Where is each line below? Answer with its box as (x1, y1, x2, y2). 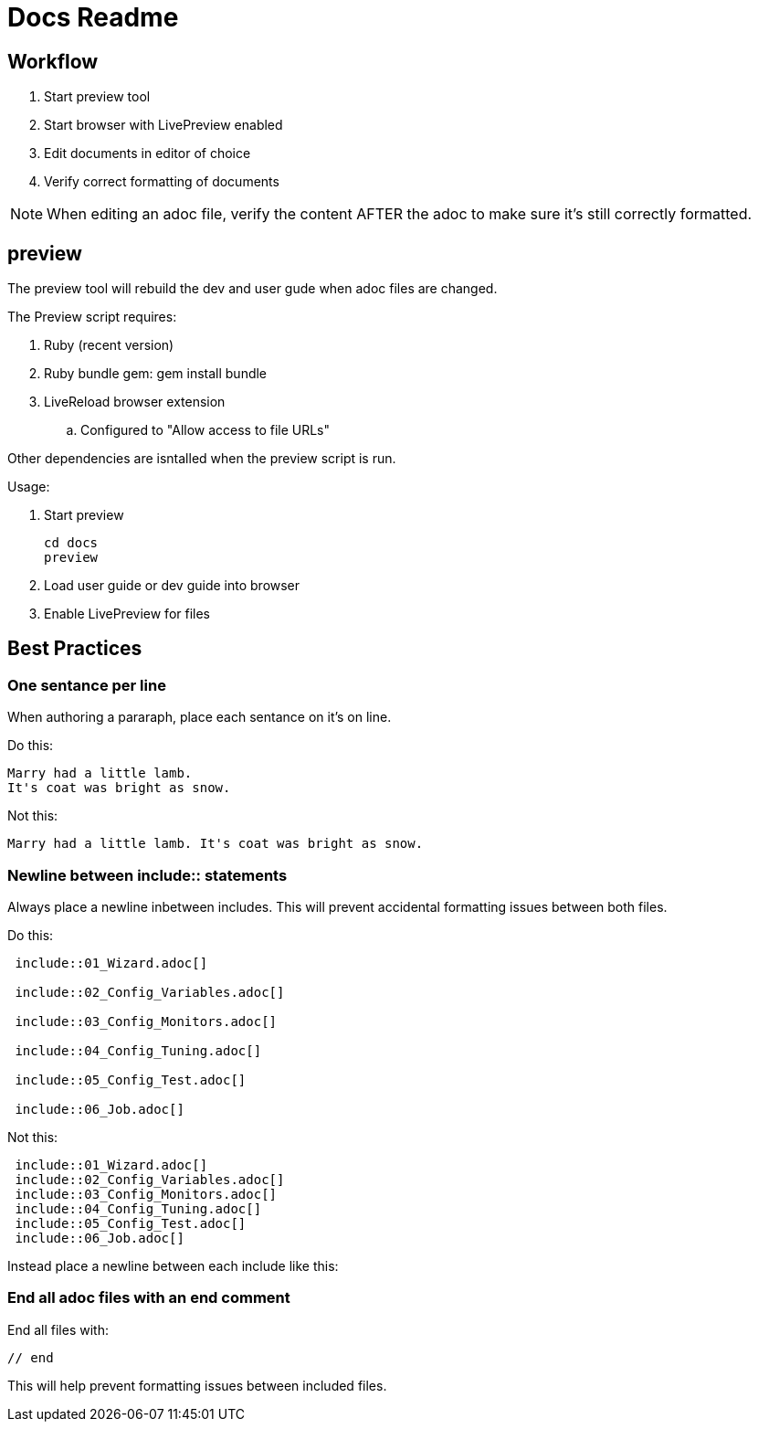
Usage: (7, 479, 50, 495)
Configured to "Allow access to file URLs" (80, 422, 331, 439)
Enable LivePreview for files (44, 606, 210, 622)
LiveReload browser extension (44, 394, 226, 410)
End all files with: (7, 1321, 109, 1338)
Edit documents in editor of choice (44, 145, 251, 162)
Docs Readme (7, 2, 179, 33)
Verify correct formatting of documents (44, 174, 279, 190)
